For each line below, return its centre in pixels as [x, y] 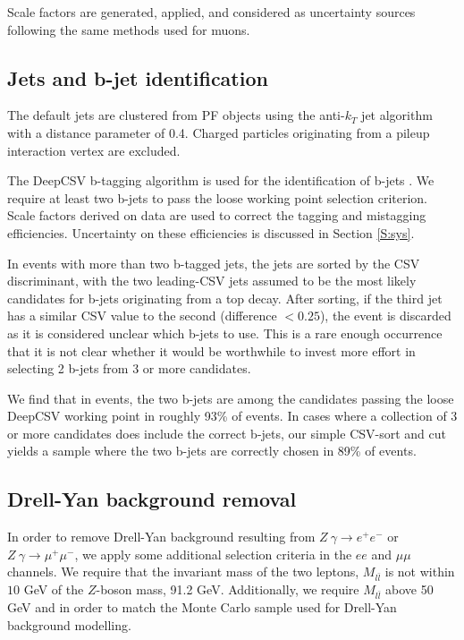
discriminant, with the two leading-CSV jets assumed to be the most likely [212, 281]
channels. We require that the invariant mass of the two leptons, [183, 572]
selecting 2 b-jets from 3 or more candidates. [129, 368]
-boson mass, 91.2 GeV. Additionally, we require [228, 589]
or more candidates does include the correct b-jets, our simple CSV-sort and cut [227, 433]
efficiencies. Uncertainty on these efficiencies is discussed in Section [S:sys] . [211, 232]
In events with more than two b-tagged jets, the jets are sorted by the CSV [214, 263]
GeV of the [54, 589]
